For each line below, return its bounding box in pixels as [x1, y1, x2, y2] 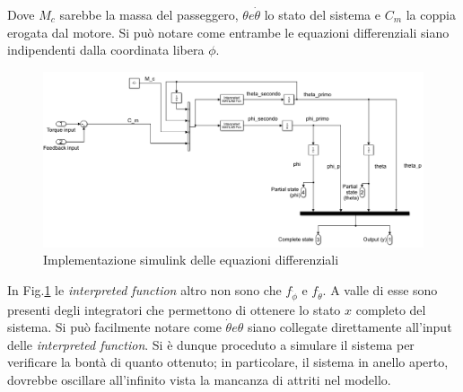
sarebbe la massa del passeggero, [59, 5, 239, 23]
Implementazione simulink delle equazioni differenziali [43, 250, 339, 269]
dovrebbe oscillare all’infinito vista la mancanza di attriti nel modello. [7, 370, 391, 388]
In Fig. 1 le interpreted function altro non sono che [7, 280, 282, 299]
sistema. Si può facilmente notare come [7, 318, 222, 336]
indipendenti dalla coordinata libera [7, 40, 205, 59]
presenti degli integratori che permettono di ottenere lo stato [7, 300, 341, 318]
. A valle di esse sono [322, 280, 438, 299]
